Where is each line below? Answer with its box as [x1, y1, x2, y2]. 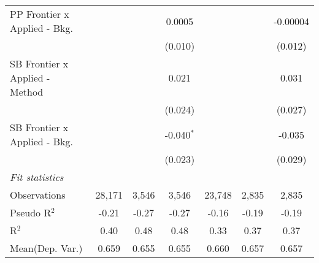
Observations [10, 188, 66, 202]
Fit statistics [10, 170, 64, 184]
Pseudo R [10, 205, 52, 219]
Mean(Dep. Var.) [10, 241, 83, 255]
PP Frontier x [10, 7, 69, 21]
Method [10, 85, 44, 99]
